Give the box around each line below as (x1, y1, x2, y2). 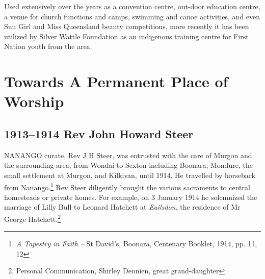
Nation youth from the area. (4, 41, 92, 52)
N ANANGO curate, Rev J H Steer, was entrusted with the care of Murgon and (4, 149, 252, 160)
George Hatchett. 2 (4, 212, 61, 224)
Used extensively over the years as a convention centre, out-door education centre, (4, 1, 260, 11)
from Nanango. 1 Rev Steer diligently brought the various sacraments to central (4, 180, 250, 192)
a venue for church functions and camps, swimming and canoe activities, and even (4, 11, 260, 21)
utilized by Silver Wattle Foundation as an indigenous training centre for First (4, 31, 249, 41)
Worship (4, 91, 64, 112)
